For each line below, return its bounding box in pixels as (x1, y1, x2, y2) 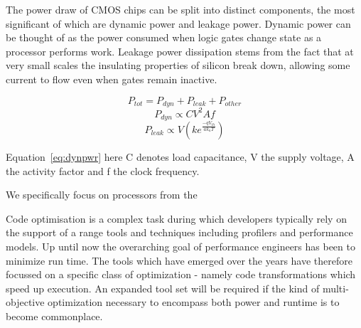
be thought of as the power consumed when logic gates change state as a (6, 30, 322, 45)
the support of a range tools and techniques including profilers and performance (6, 225, 353, 240)
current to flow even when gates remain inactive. (6, 71, 217, 86)
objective (6, 295, 45, 310)
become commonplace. (6, 308, 103, 323)
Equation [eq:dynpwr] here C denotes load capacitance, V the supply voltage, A (6, 149, 355, 164)
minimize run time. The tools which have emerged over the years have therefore (6, 253, 352, 268)
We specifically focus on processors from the (6, 187, 198, 202)
